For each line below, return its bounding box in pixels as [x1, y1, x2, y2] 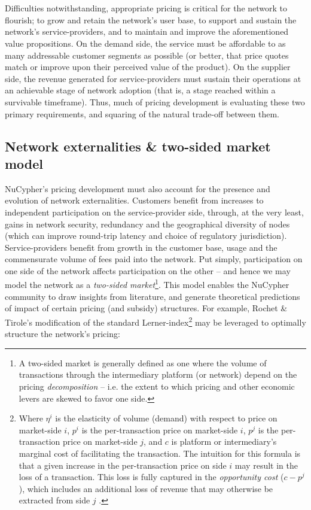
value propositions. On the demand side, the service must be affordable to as [5, 37, 286, 49]
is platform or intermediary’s [171, 435, 277, 448]
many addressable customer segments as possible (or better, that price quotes [5, 48, 289, 61]
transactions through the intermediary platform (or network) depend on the [19, 368, 297, 381]
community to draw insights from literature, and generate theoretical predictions [5, 290, 300, 302]
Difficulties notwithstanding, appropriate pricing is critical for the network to [5, 2, 288, 14]
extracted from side [19, 494, 90, 506]
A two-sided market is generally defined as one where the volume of [19, 356, 267, 369]
